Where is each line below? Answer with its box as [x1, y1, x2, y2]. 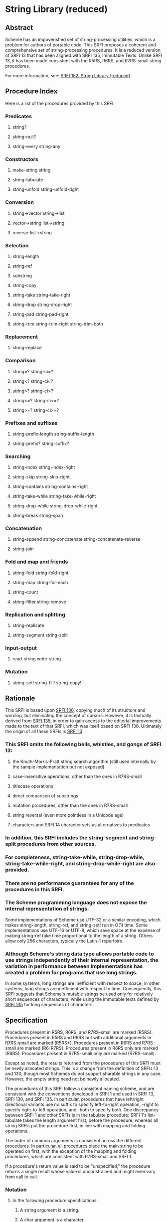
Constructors [5, 156, 38, 163]
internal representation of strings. [5, 906, 89, 913]
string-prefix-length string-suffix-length [12, 431, 95, 437]
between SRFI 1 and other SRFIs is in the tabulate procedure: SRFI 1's [5, 1112, 147, 1118]
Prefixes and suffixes [5, 420, 58, 427]
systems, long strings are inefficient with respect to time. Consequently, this [5, 986, 162, 992]
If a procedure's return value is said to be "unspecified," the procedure [5, 1163, 151, 1169]
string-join [12, 546, 34, 552]
